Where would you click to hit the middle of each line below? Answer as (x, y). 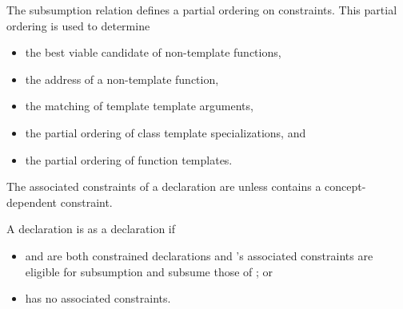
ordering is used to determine (78, 25)
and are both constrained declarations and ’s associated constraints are (199, 255)
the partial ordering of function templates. (129, 159)
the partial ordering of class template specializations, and (166, 132)
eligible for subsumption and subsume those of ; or (149, 271)
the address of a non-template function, (122, 79)
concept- (345, 186)
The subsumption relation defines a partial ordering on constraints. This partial (202, 10)
